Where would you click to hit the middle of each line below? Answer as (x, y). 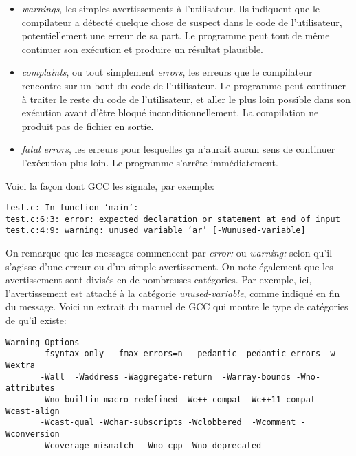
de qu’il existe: (36, 320)
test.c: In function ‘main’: (72, 208)
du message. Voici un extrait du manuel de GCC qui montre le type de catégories (177, 306)
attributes (30, 388)
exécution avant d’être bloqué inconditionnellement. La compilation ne (170, 112)
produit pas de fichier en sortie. (88, 126)
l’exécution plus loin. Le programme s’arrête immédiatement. (150, 162)
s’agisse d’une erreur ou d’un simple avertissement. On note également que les (169, 266)
